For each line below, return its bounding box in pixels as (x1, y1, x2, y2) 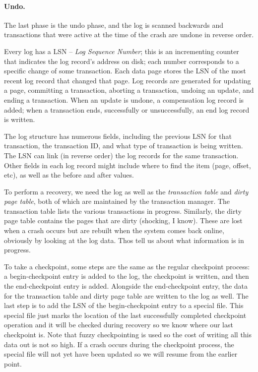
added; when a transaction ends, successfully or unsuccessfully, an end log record (4, 104, 250, 115)
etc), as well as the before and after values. (4, 170, 134, 180)
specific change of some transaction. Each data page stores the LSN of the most (4, 65, 246, 76)
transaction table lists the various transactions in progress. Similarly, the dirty (4, 205, 242, 216)
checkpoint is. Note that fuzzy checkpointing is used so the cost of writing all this (4, 329, 252, 340)
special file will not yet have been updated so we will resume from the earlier (4, 349, 238, 359)
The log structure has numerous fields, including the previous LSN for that (4, 130, 232, 141)
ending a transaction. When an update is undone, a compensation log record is (4, 94, 244, 105)
